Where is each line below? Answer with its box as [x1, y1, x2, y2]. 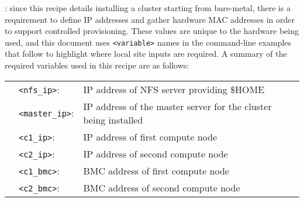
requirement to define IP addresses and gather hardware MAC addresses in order [5, 13, 295, 25]
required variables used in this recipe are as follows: [5, 59, 189, 71]
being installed [83, 112, 143, 126]
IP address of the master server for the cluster [83, 99, 272, 113]
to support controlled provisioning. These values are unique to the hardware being [5, 25, 299, 37]
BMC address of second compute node [83, 180, 240, 194]
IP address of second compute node [83, 146, 228, 160]
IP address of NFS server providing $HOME [83, 82, 265, 96]
